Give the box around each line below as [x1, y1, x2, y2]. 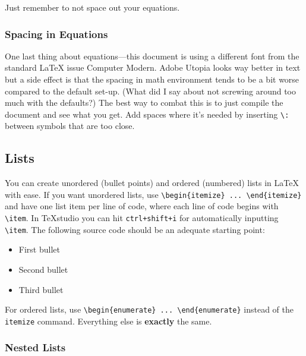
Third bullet [18, 283, 64, 295]
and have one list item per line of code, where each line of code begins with [5, 200, 279, 212]
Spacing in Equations [5, 26, 108, 41]
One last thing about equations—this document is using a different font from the [5, 49, 299, 62]
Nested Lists [5, 340, 66, 355]
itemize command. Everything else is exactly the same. [5, 314, 212, 327]
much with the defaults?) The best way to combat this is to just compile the [5, 96, 283, 109]
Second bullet [18, 263, 68, 275]
